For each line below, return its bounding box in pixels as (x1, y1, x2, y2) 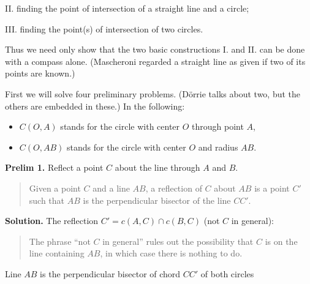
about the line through (115, 161, 200, 174)
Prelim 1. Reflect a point (5, 161, 104, 174)
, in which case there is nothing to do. (100, 247, 243, 260)
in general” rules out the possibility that (102, 234, 254, 247)
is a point (254, 181, 290, 194)
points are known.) (5, 67, 75, 80)
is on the (265, 234, 298, 247)
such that (29, 193, 65, 206)
